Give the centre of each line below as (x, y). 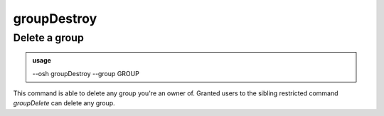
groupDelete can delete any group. (64, 103)
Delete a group (49, 38)
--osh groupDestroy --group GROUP (86, 73)
